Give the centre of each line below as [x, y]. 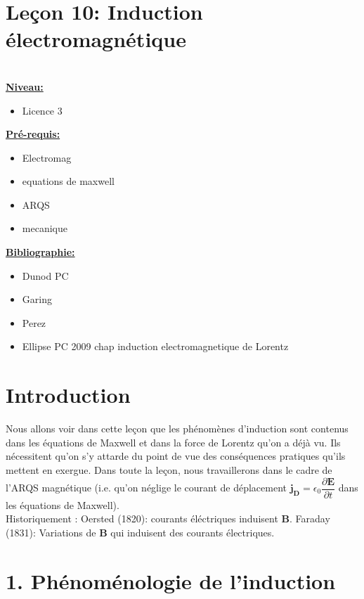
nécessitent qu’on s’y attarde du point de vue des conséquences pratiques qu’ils [176, 456]
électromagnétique [96, 39]
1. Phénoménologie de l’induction [171, 580]
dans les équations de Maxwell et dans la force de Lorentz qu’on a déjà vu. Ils [173, 442]
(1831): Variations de [51, 532]
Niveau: [25, 86]
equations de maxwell [68, 181]
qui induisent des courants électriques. [193, 532]
